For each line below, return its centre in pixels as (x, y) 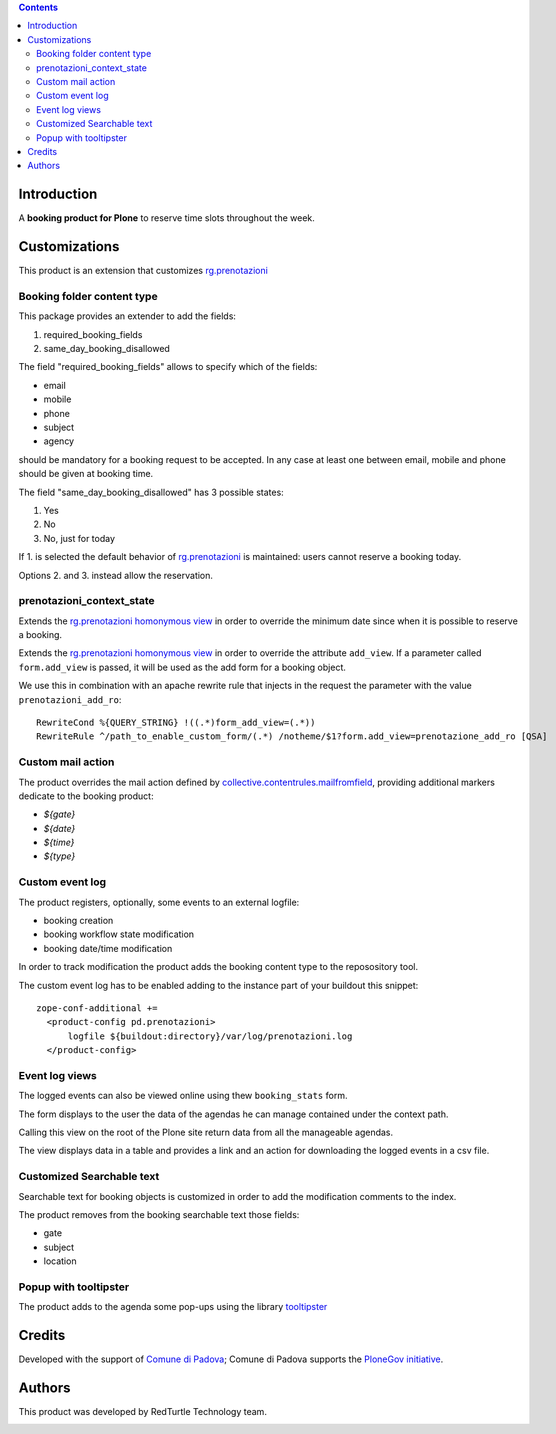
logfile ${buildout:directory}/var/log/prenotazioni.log (210, 1036)
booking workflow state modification (119, 934)
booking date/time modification (108, 948)
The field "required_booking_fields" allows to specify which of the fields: (168, 367)
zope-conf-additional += (97, 1008)
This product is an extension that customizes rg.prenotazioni (143, 271)
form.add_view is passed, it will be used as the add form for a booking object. (182, 667)
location (60, 1261)
